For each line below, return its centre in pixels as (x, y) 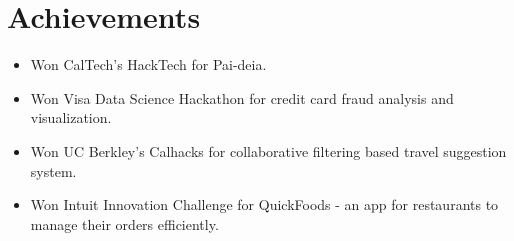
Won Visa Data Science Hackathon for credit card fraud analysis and (242, 97)
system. (53, 170)
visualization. (71, 117)
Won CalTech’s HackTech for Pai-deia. (148, 64)
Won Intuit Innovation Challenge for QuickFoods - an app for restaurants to (264, 204)
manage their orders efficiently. (124, 223)
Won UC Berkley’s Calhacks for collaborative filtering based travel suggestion (268, 150)
